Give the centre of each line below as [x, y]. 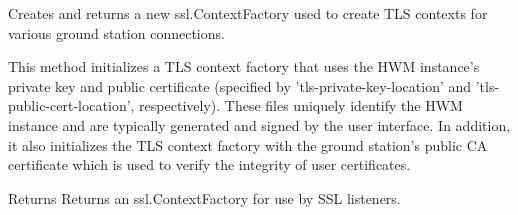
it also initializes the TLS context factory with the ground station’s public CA [248, 144]
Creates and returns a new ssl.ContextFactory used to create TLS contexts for [248, 13]
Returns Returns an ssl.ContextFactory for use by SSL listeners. [204, 197]
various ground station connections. [116, 32]
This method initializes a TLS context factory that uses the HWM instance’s [244, 66]
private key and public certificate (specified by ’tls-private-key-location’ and [240, 85]
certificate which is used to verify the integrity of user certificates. [209, 164]
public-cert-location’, [71, 105]
